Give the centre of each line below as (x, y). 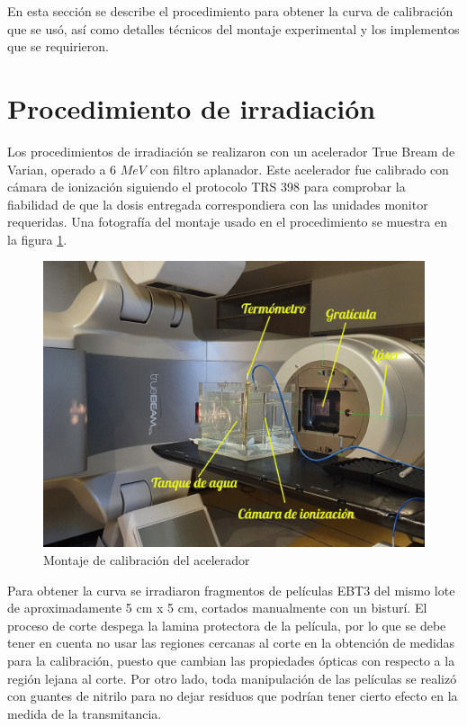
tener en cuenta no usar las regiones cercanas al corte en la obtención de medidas (231, 643)
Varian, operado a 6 (62, 169)
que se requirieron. (58, 46)
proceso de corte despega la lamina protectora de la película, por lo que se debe (227, 625)
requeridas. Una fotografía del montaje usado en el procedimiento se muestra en (227, 222)
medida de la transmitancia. (85, 713)
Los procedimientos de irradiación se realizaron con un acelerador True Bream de (231, 151)
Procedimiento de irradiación (192, 108)
